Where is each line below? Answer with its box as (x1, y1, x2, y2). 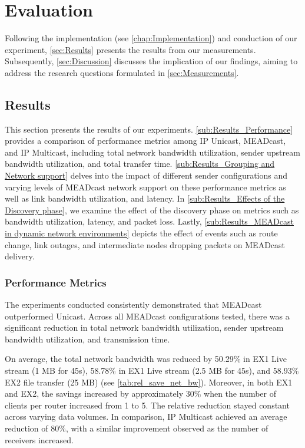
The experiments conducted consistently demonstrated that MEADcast (5, 298, 262, 311)
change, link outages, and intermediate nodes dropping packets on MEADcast (5, 238, 286, 251)
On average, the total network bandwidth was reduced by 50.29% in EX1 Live (5, 353, 287, 365)
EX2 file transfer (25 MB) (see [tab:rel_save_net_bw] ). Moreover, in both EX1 (5, 375, 293, 388)
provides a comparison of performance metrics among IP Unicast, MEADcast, (5, 134, 286, 147)
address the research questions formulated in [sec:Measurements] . (5, 66, 239, 78)
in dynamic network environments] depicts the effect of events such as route (5, 227, 278, 239)
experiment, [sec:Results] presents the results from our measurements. (5, 43, 256, 55)
